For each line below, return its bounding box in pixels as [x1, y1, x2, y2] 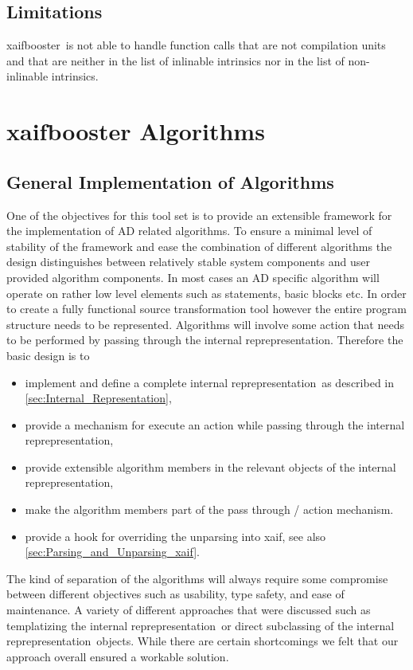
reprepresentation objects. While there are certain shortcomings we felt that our [6, 633, 399, 649]
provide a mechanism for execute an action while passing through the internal [25, 416, 405, 433]
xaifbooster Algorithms [6, 115, 265, 147]
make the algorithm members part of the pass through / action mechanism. [25, 501, 394, 518]
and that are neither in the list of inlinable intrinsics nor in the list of [6, 52, 345, 69]
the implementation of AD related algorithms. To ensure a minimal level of [6, 222, 372, 239]
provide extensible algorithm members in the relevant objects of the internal [25, 458, 396, 475]
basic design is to [6, 347, 90, 363]
